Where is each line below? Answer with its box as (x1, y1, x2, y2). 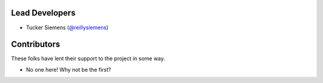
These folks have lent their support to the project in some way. (11, 55, 166, 62)
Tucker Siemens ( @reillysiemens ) (26, 24, 109, 31)
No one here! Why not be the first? (26, 66, 111, 73)
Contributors (11, 39, 60, 50)
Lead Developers (11, 8, 76, 18)
